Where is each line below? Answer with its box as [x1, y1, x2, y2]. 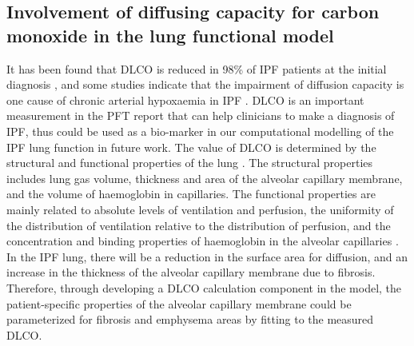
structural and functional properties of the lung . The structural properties [6, 154, 373, 171]
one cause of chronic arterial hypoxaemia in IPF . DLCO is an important [6, 91, 364, 108]
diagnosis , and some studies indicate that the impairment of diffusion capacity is [6, 76, 404, 93]
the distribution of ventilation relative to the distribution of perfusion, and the [6, 217, 391, 233]
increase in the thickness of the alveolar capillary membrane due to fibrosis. [6, 264, 376, 280]
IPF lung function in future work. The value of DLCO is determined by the [6, 138, 376, 155]
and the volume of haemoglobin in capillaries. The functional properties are [6, 185, 376, 202]
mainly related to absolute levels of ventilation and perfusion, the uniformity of [6, 201, 394, 217]
